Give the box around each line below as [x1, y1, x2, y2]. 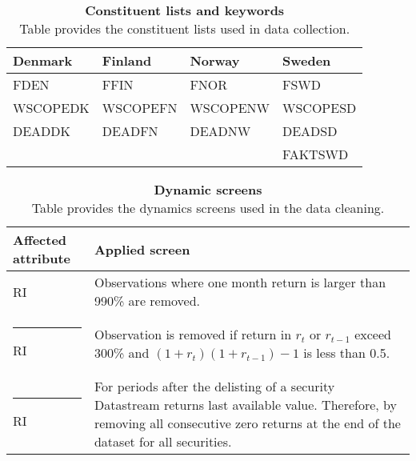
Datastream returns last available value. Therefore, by [94, 395, 397, 414]
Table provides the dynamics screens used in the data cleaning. [31, 198, 385, 217]
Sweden [282, 51, 331, 70]
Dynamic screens [154, 180, 262, 198]
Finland [102, 51, 152, 70]
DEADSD [282, 122, 338, 140]
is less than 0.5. [303, 343, 390, 362]
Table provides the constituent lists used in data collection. [19, 19, 350, 38]
